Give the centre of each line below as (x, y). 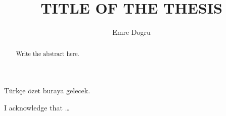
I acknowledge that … (37, 107)
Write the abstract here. (48, 53)
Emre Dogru (131, 32)
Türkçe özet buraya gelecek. (47, 91)
